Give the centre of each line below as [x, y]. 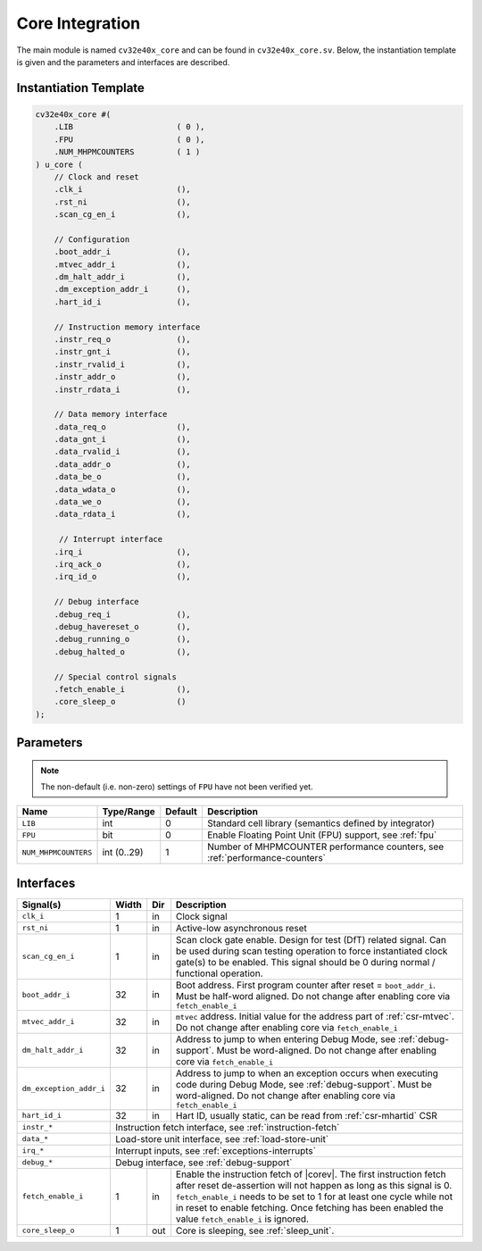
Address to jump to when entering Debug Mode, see [286, 1038]
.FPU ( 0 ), [129, 139]
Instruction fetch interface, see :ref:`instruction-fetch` [227, 1127]
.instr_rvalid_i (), [122, 364]
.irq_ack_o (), [122, 564]
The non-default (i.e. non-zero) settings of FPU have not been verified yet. [177, 787]
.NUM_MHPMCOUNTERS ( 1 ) [127, 152]
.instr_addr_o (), [122, 377]
